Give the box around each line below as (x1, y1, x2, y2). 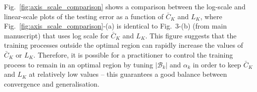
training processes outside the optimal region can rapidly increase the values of (4, 40, 243, 50)
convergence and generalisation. (4, 78, 100, 89)
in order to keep (193, 59, 241, 69)
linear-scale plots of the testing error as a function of (4, 11, 164, 21)
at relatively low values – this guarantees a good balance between (29, 69, 227, 79)
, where (200, 11, 222, 21)
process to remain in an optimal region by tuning (4, 59, 153, 69)
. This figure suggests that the (145, 30, 237, 40)
